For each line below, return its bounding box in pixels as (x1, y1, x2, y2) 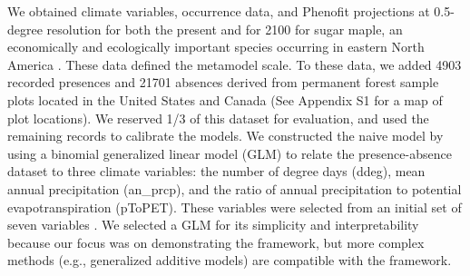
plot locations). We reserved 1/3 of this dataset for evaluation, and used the (7, 108, 429, 127)
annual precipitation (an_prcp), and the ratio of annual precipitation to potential (7, 179, 462, 198)
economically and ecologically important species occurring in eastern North (7, 37, 425, 56)
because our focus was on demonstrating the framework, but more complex (7, 232, 425, 251)
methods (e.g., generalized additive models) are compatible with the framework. (7, 251, 452, 270)
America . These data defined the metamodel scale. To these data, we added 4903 (7, 54, 462, 74)
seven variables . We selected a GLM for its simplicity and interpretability (7, 215, 419, 234)
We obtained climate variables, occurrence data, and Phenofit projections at (7, 2, 430, 20)
